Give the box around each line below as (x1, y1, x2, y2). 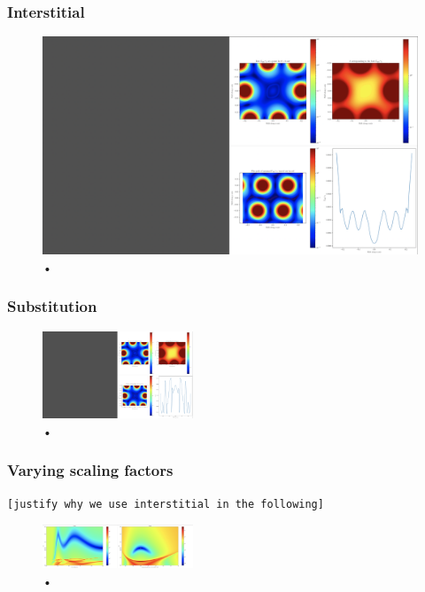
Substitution (7, 295, 97, 317)
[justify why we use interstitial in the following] (7, 498, 324, 511)
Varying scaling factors (7, 459, 174, 481)
